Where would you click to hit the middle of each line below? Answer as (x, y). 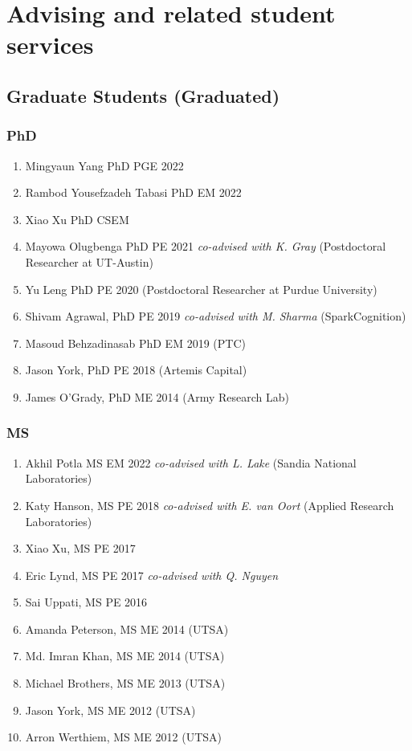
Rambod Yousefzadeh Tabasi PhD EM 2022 (133, 192)
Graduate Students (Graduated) (143, 95)
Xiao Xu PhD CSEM (77, 219)
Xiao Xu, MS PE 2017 (80, 548)
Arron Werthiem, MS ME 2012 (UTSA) (123, 737)
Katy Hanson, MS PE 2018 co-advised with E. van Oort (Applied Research (210, 505)
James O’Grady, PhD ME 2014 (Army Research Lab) (157, 396)
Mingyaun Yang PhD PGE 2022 (104, 165)
